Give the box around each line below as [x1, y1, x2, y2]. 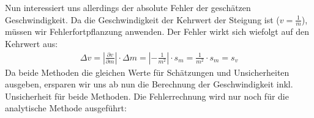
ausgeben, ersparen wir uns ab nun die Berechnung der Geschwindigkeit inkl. [5, 78, 293, 90]
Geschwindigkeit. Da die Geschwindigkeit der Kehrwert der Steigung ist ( [5, 13, 280, 26]
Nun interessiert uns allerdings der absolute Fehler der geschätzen [5, 1, 251, 13]
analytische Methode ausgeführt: [5, 101, 127, 114]
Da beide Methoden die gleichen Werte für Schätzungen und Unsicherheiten [5, 65, 290, 78]
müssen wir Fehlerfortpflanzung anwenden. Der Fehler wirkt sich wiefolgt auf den [5, 25, 309, 38]
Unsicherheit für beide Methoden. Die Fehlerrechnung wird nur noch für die [5, 89, 289, 102]
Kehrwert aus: [5, 37, 58, 50]
